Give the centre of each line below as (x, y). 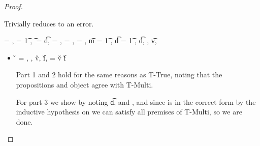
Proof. (13, 6)
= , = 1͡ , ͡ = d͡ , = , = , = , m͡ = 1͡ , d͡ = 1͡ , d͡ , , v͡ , (80, 40)
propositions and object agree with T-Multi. (85, 84)
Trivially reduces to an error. (49, 23)
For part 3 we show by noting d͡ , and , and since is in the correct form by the (136, 101)
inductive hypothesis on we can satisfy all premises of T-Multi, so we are (129, 112)
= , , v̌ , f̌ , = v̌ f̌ (42, 57)
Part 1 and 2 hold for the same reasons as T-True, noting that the (119, 75)
